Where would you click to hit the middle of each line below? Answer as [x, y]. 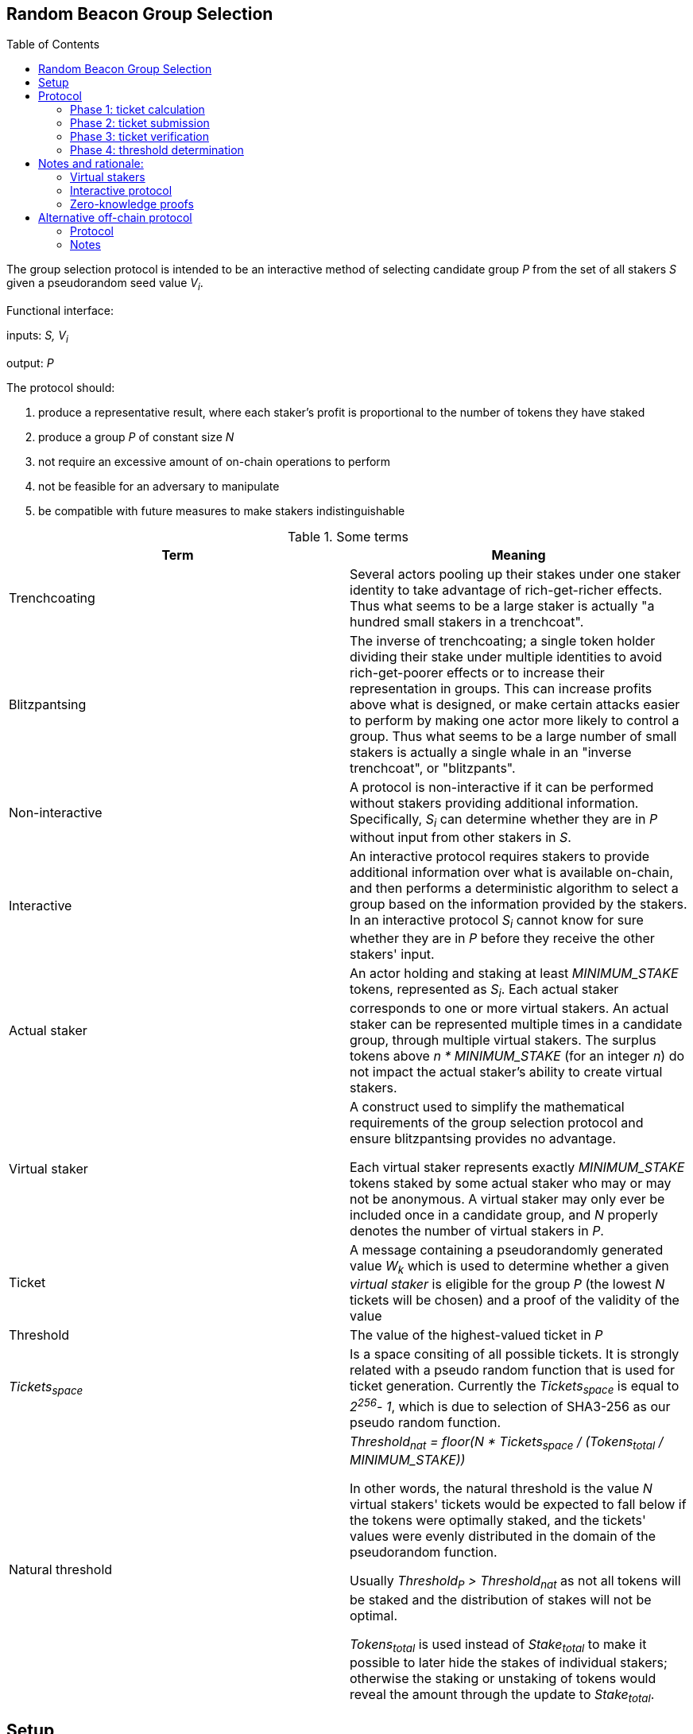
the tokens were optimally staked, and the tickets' [498, 1521]
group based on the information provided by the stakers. [519, 904]
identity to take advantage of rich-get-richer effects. [506, 590]
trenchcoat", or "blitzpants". [433, 768]
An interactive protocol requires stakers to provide [500, 857]
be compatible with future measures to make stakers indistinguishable [222, 511]
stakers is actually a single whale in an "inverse [491, 753]
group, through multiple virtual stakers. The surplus [503, 1040]
